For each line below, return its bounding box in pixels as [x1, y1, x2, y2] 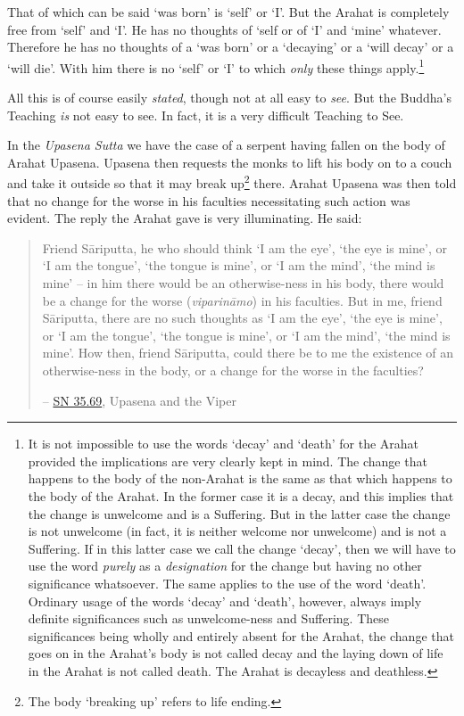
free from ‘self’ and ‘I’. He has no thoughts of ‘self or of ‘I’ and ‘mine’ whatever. [7, 20, 442, 38]
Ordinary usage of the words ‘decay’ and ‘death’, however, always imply [28, 591, 422, 610]
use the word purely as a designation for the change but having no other [28, 556, 422, 575]
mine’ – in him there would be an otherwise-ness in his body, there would [42, 274, 444, 292]
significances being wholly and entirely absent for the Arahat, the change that [28, 626, 454, 645]
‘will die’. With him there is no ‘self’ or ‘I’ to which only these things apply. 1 [7, 55, 425, 77]
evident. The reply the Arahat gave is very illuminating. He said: [7, 209, 362, 227]
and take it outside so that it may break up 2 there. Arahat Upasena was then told [7, 171, 457, 193]
